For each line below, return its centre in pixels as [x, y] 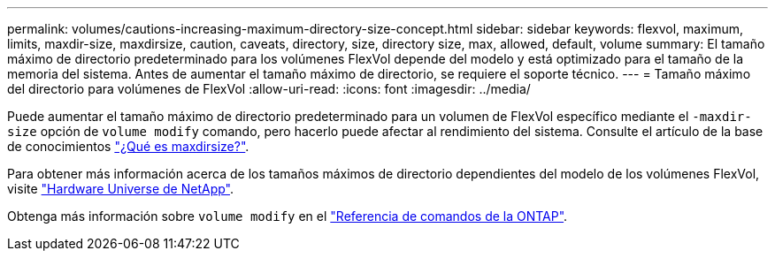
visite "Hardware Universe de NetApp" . [121, 189]
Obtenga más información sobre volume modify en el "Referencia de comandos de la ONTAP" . [288, 216]
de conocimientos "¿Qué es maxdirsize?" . [128, 146]
